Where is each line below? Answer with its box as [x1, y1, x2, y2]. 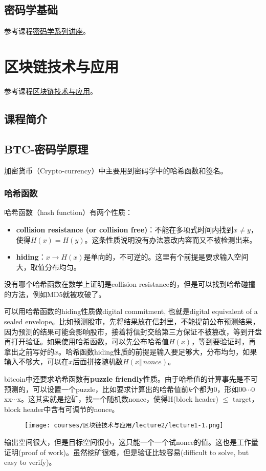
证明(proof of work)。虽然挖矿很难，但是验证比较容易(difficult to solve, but [4, 446, 249, 457]
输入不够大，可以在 [4, 356, 69, 367]
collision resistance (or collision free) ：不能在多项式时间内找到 [16, 224, 234, 234]
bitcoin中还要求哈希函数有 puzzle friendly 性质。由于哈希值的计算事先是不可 [4, 374, 258, 384]
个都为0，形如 [192, 383, 239, 394]
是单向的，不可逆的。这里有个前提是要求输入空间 [83, 251, 249, 262]
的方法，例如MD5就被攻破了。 [4, 288, 106, 299]
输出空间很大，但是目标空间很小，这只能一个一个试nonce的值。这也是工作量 [4, 437, 258, 447]
